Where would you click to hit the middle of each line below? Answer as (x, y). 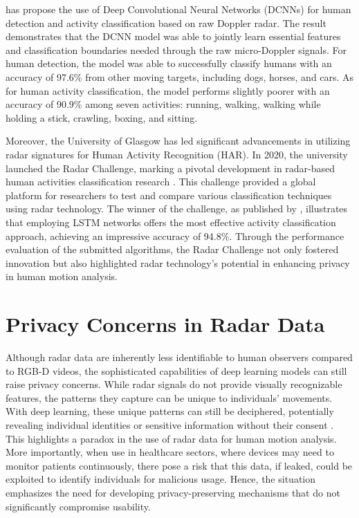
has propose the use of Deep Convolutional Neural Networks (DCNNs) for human (178, 9)
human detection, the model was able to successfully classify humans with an (169, 63)
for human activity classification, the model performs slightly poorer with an (168, 90)
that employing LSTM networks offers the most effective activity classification (171, 222)
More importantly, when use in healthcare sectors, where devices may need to (170, 452)
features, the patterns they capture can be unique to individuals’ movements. (169, 397)
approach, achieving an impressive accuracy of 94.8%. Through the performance (175, 235)
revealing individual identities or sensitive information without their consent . (170, 424)
